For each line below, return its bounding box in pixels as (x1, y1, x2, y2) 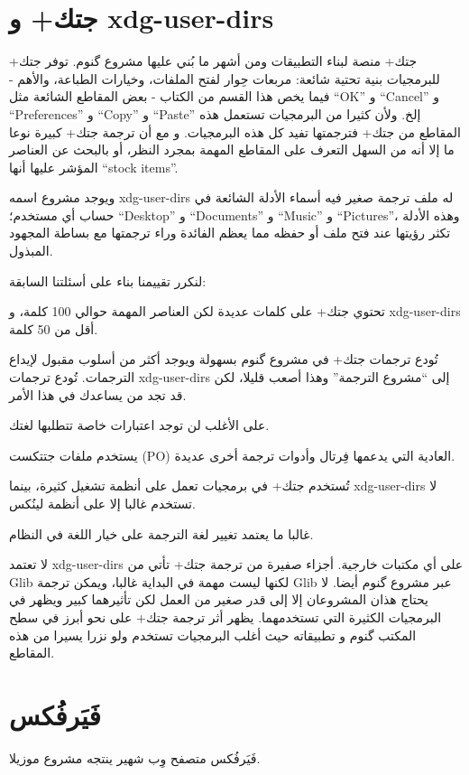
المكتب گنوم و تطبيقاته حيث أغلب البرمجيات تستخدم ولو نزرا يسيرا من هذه (9, 625, 417, 644)
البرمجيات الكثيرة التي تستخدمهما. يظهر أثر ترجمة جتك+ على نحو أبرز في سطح (9, 607, 442, 626)
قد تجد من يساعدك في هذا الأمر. (9, 385, 187, 404)
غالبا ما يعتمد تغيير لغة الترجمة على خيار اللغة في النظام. (9, 524, 314, 543)
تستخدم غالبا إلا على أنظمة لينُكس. (9, 494, 196, 512)
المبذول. (9, 241, 53, 260)
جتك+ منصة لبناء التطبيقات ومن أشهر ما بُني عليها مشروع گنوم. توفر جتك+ (9, 51, 418, 70)
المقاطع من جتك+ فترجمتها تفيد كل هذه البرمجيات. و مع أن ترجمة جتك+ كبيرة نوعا (9, 122, 461, 141)
